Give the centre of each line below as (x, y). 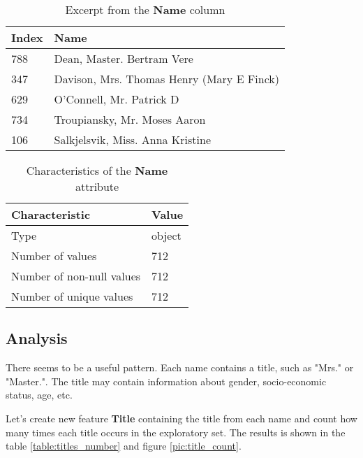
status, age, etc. (39, 395)
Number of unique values (72, 296)
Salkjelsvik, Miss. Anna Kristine (133, 139)
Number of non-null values (76, 276)
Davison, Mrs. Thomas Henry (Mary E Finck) (166, 79)
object (166, 235)
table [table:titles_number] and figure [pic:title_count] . (124, 446)
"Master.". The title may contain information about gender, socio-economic (166, 381)
